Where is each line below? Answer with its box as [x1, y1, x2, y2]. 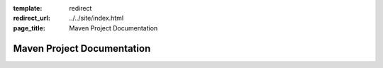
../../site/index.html [69, 14, 124, 23]
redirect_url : [13, 14, 51, 23]
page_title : [13, 23, 45, 32]
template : [13, 4, 43, 12]
